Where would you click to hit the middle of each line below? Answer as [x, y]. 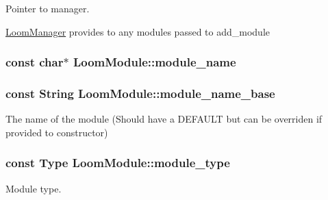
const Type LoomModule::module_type [118, 163]
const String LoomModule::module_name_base [140, 93]
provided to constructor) [57, 132]
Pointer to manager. [48, 8]
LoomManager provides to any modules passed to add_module [138, 31]
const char [35, 62]
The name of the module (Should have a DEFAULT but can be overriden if [164, 119]
